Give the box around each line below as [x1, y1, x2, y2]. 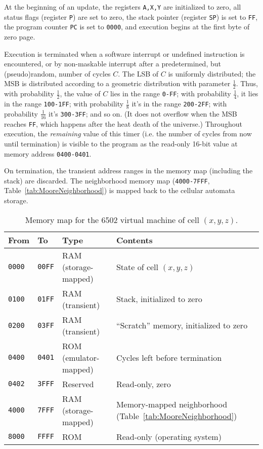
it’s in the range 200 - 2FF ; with [131, 98, 227, 108]
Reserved [62, 378, 94, 390]
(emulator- [62, 351, 100, 363]
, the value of [60, 88, 101, 99]
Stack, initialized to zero [116, 293, 202, 305]
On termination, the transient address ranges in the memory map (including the [4, 165, 253, 176]
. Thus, [236, 78, 258, 89]
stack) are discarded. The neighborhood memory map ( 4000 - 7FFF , [4, 175, 210, 185]
